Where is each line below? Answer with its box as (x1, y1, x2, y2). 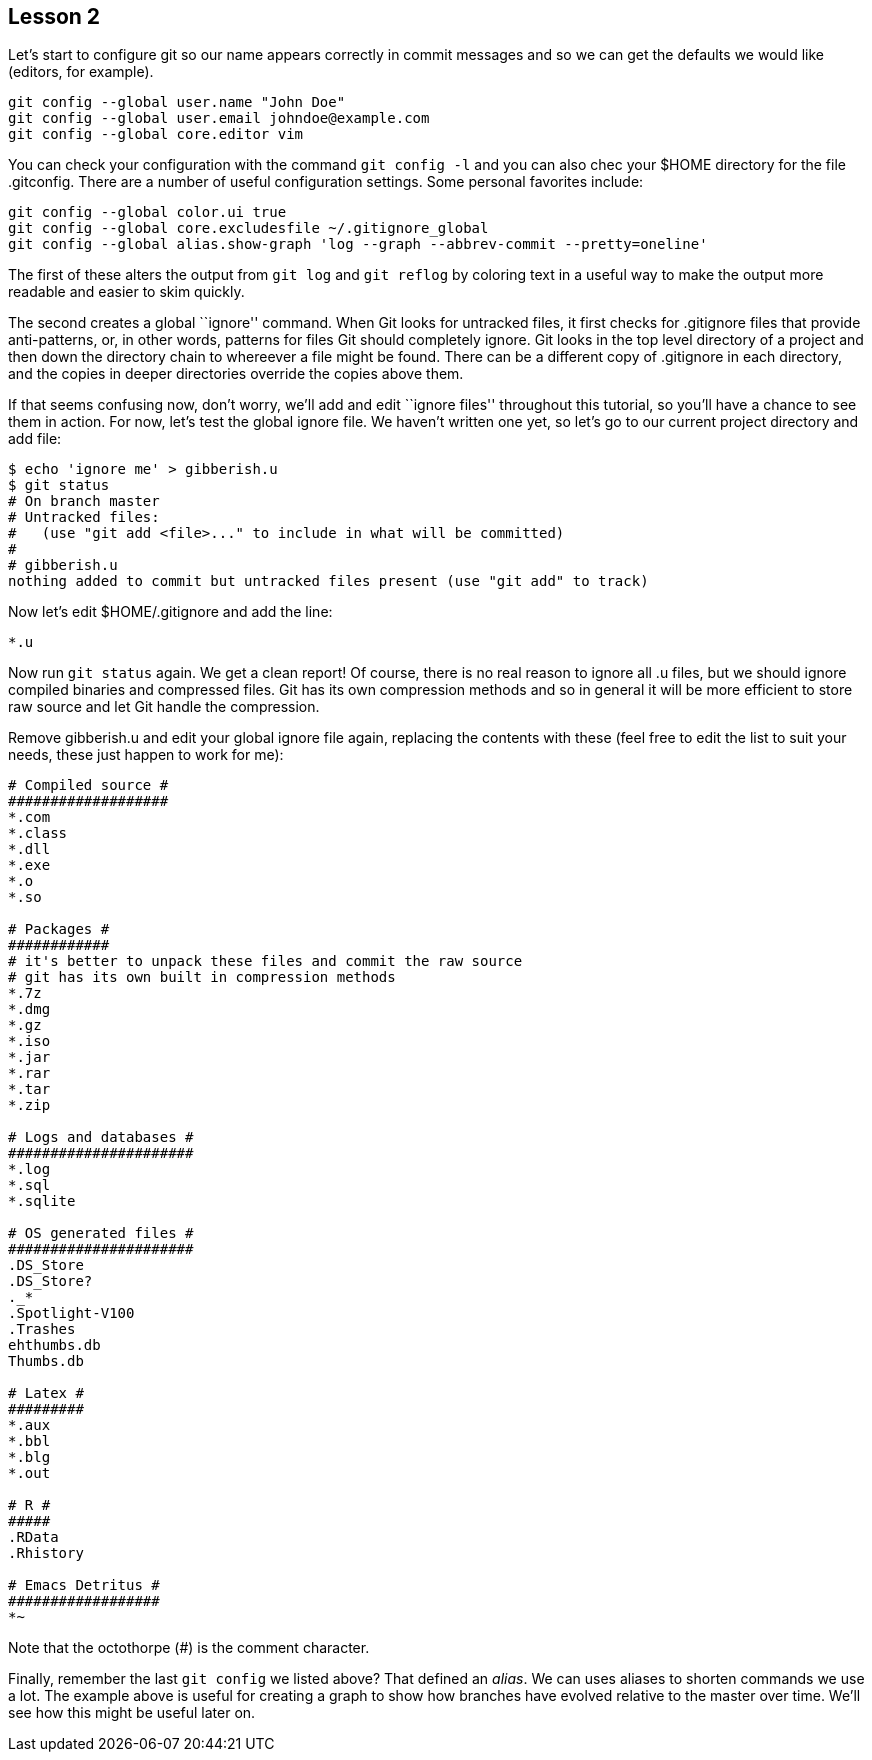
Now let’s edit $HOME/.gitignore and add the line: (8, 603, 333, 621)
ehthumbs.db (8, 1337, 101, 1354)
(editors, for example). (8, 63, 154, 81)
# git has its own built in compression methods (8, 969, 396, 986)
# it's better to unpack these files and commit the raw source (8, 953, 523, 970)
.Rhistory (8, 1545, 84, 1562)
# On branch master (8, 493, 160, 510)
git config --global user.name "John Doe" (8, 94, 346, 111)
